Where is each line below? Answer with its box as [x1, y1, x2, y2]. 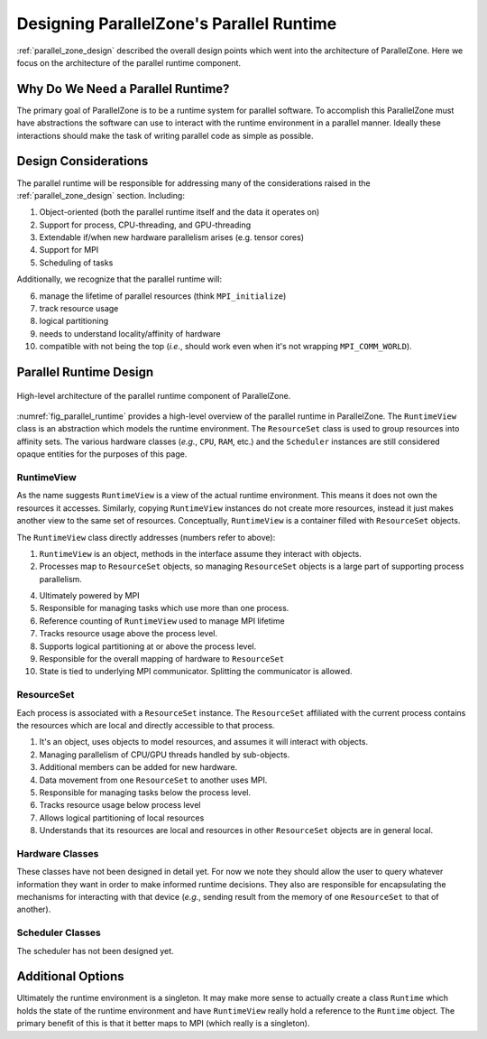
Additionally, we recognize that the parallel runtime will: [16, 274, 223, 284]
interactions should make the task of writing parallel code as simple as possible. [16, 130, 315, 141]
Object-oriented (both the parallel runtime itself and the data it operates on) [39, 207, 320, 218]
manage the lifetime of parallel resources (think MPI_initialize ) [39, 290, 287, 301]
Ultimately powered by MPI [39, 590, 140, 601]
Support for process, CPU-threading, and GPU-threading [39, 219, 252, 230]
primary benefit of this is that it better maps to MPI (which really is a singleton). [16, 1018, 310, 1029]
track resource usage [39, 303, 119, 314]
